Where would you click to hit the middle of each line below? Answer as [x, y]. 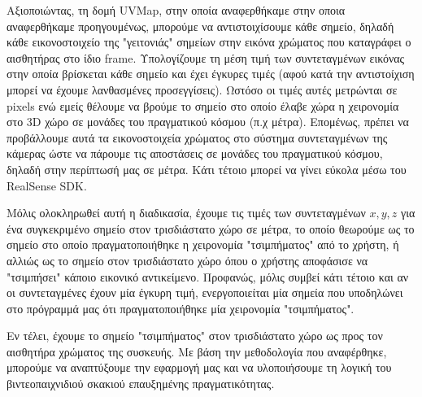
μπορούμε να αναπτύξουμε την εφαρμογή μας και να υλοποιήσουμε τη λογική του [199, 367]
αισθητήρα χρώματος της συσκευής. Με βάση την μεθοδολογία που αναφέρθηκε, [197, 351]
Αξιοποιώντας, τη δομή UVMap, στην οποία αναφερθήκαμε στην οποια [176, 10]
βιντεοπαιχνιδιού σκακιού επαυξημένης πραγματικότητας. [141, 384]
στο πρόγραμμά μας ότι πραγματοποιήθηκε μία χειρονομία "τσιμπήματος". [181, 308]
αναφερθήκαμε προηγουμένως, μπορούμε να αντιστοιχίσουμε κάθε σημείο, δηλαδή [200, 26]
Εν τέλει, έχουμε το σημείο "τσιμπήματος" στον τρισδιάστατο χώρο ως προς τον [195, 336]
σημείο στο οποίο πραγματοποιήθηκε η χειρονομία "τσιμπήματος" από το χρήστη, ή [203, 244]
